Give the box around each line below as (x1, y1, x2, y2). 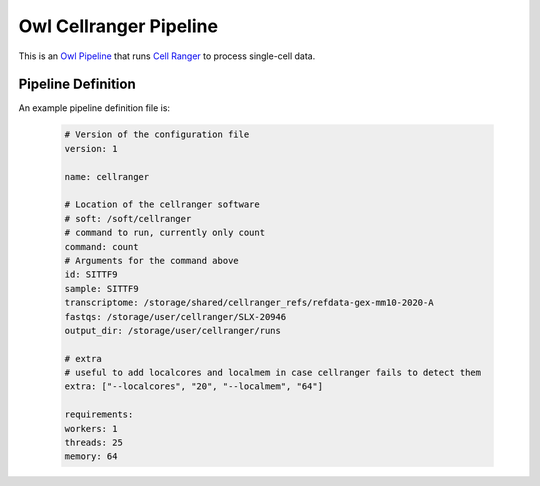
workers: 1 (64, 423, 118, 434)
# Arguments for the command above (64, 255, 239, 266)
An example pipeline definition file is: (18, 102, 170, 114)
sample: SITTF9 (64, 283, 139, 294)
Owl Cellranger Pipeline (18, 15, 219, 37)
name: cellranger (64, 171, 150, 182)
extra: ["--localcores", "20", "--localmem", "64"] (64, 381, 324, 392)
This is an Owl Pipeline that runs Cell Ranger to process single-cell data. (18, 50, 316, 62)
